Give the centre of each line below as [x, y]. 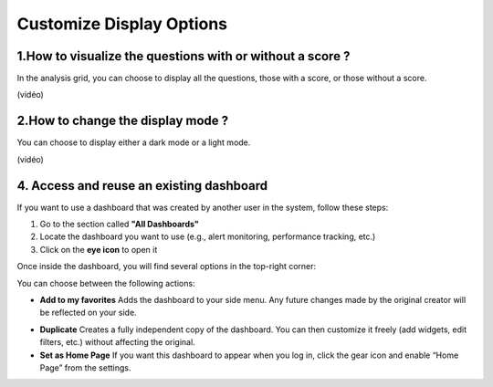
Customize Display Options [122, 24]
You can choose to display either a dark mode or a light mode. [134, 142]
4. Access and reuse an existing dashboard [142, 186]
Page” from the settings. [85, 367]
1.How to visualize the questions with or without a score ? [184, 56]
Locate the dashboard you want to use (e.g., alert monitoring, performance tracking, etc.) [208, 236]
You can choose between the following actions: [106, 283]
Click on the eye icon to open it [99, 249]
